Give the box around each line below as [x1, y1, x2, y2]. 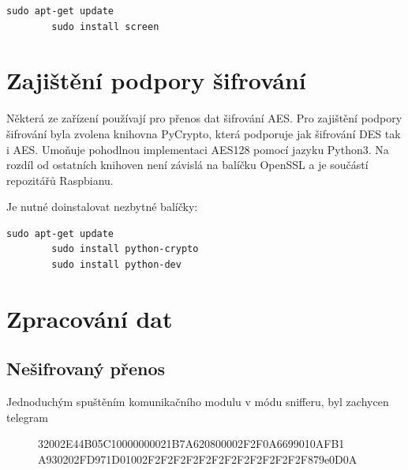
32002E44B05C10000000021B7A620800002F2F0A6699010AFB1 [38, 435, 345, 452]
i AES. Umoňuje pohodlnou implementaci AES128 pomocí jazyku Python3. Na [6, 141, 389, 157]
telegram [6, 408, 48, 425]
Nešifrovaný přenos [6, 356, 166, 381]
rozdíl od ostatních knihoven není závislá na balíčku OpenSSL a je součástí [6, 156, 369, 173]
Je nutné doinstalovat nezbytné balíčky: [6, 198, 198, 215]
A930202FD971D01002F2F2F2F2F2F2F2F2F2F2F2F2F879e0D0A [38, 451, 357, 468]
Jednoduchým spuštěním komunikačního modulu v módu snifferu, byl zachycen [6, 393, 389, 410]
